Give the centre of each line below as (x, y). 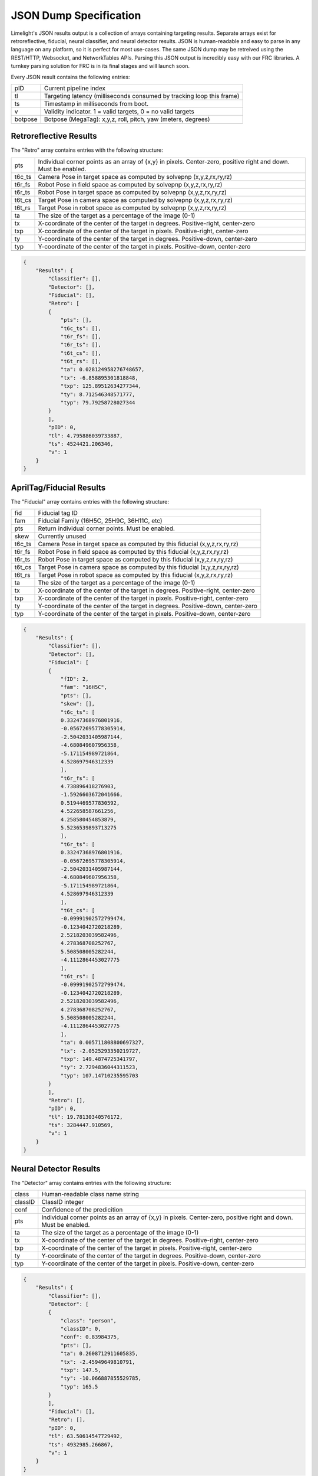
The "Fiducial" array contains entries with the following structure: (90, 501)
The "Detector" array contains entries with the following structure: (91, 1183)
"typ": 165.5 (79, 1387)
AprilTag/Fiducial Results (58, 487)
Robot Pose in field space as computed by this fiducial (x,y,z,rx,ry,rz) (133, 552)
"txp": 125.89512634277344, (101, 386)
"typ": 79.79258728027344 (98, 403)
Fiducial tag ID (58, 513)
